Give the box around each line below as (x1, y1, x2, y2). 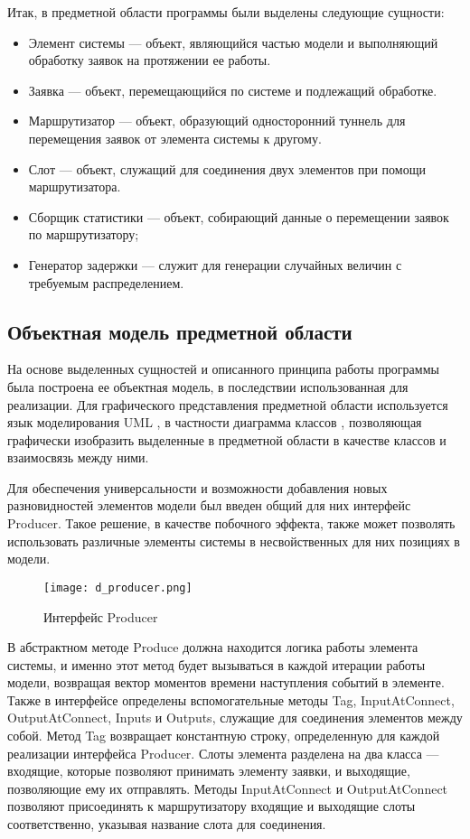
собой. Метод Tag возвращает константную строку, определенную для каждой (7, 726, 440, 745)
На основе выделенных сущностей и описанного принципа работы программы (7, 359, 439, 378)
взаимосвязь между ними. (7, 448, 149, 467)
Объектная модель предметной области (7, 317, 352, 345)
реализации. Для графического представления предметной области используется (7, 395, 448, 414)
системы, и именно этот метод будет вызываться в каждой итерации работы (7, 655, 426, 674)
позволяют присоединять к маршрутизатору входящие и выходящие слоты (7, 797, 416, 816)
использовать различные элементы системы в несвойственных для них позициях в (7, 531, 460, 550)
